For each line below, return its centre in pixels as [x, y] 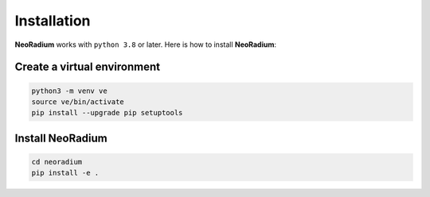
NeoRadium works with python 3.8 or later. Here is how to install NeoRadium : [146, 44]
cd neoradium [57, 162]
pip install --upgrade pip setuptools [107, 113]
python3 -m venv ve [69, 91]
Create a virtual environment [88, 67]
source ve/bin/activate [78, 102]
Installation [53, 21]
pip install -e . [65, 173]
